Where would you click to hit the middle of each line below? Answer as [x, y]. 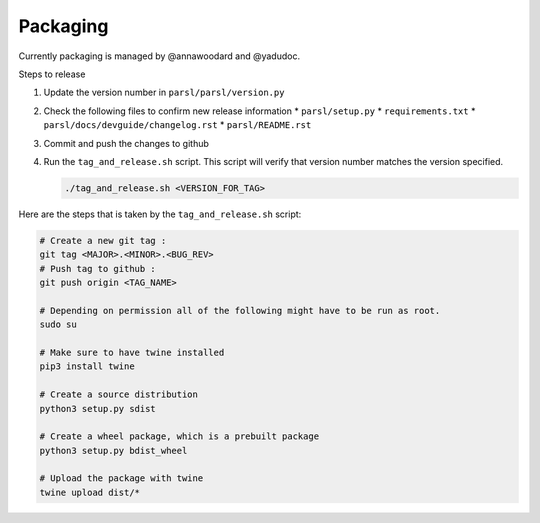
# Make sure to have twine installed [132, 352]
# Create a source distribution [119, 394]
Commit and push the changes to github [126, 143]
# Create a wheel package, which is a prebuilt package [179, 436]
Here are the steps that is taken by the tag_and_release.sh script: [160, 214]
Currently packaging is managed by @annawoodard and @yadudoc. [159, 56]
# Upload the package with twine [121, 478]
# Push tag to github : [98, 268]
